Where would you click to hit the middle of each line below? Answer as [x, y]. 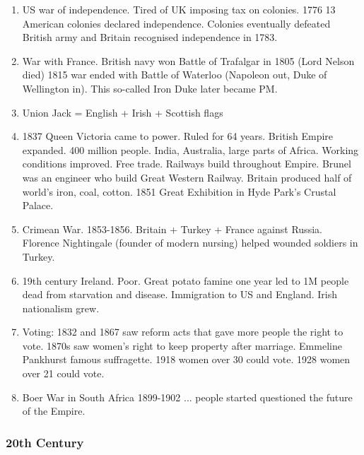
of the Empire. [54, 411]
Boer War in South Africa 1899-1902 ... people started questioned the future [187, 397]
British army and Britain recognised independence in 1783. [150, 37]
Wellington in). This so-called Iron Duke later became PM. [150, 88]
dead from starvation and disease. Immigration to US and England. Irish [180, 294]
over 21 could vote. [63, 373]
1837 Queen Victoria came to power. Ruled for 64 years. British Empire [178, 136]
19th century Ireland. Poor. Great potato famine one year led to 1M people [186, 280]
